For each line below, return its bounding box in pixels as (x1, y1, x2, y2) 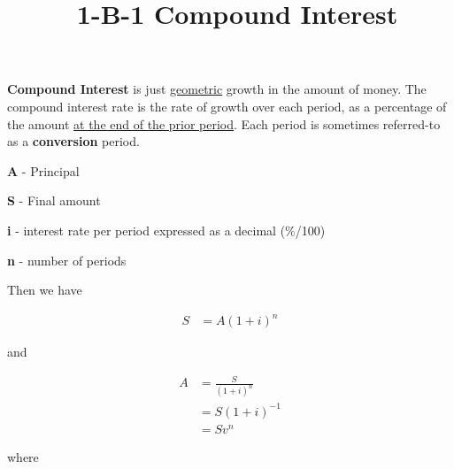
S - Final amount (7, 191, 101, 210)
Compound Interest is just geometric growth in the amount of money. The (7, 80, 427, 98)
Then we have (7, 281, 82, 299)
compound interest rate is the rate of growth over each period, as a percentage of (7, 96, 447, 115)
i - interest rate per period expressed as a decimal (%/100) (7, 220, 326, 239)
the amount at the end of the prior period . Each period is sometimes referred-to (7, 114, 441, 133)
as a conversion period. (7, 132, 140, 150)
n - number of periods (7, 250, 127, 269)
